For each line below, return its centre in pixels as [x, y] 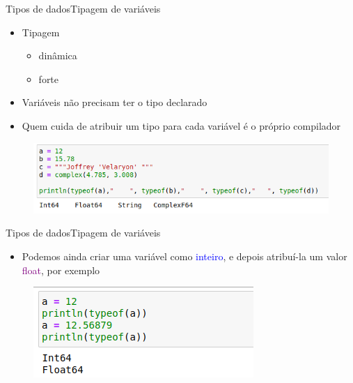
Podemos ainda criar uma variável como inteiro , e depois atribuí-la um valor [185, 256]
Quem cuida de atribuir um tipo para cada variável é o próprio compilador [181, 125]
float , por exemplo [61, 270]
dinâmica [58, 55]
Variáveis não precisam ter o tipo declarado [115, 102]
